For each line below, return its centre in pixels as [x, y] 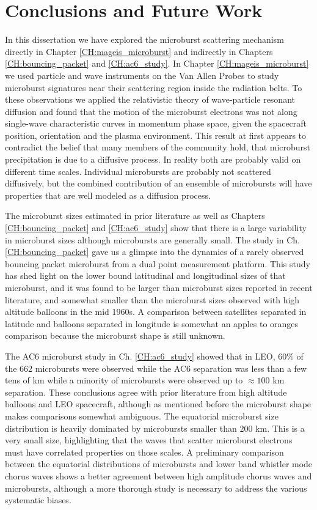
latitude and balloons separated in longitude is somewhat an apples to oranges [152, 323]
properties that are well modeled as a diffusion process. [108, 195]
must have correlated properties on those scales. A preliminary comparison [144, 452]
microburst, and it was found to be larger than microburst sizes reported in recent [159, 287]
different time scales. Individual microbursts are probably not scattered [138, 171]
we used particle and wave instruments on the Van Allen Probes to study [142, 75]
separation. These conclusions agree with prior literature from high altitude [146, 392]
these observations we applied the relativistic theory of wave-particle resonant [150, 99]
